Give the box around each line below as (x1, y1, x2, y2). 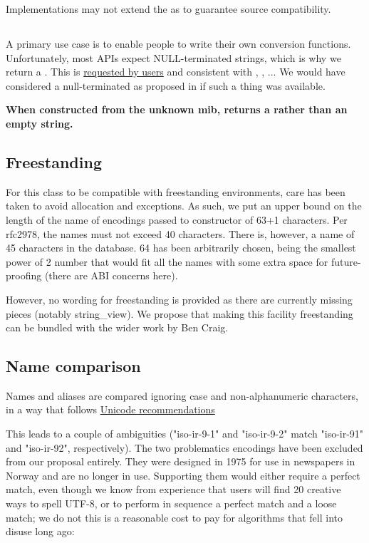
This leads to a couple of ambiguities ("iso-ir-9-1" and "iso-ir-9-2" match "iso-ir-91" (6, 426, 364, 441)
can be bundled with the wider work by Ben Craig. (6, 320, 229, 335)
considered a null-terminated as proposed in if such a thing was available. (6, 78, 326, 93)
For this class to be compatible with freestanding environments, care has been (6, 184, 345, 199)
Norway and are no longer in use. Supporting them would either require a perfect (6, 467, 360, 482)
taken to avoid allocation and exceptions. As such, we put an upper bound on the (6, 198, 362, 213)
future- (331, 254, 361, 269)
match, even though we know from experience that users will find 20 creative (6, 482, 341, 497)
